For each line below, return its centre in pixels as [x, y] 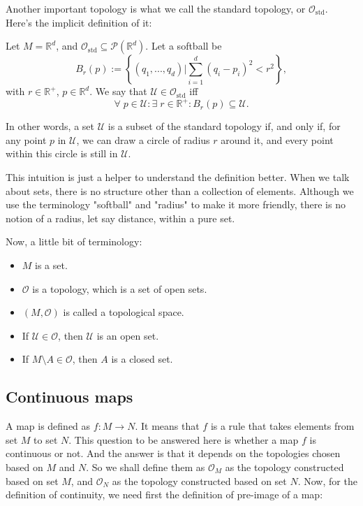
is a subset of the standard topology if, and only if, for [224, 126]
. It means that [167, 426]
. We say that [118, 91]
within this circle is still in [62, 153]
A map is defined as [48, 426]
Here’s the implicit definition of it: [79, 22]
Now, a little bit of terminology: [74, 241]
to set [46, 439]
